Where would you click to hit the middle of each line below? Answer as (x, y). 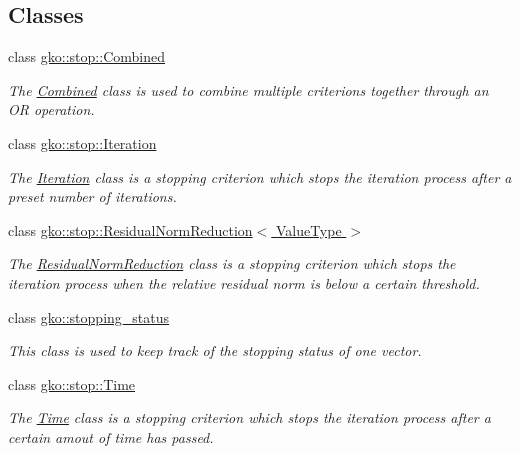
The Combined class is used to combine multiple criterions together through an (248, 89)
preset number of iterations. (92, 196)
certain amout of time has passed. (111, 436)
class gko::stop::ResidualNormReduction (130, 229)
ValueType (308, 229)
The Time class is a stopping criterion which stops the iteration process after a (249, 417)
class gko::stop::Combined (86, 56)
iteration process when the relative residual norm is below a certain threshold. (244, 282)
